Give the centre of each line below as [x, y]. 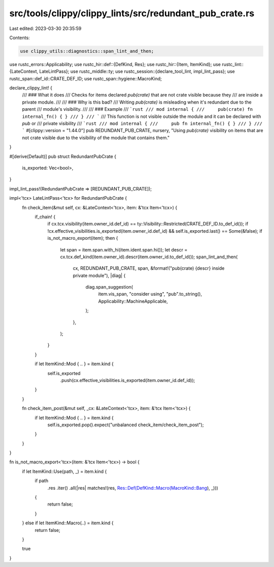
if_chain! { [45, 216]
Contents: [20, 38]
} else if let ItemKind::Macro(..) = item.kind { [68, 523]
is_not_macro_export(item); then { [83, 238]
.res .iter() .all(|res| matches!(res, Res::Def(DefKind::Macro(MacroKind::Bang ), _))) [133, 488]
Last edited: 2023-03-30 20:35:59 [45, 28]
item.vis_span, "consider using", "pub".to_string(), [150, 294]
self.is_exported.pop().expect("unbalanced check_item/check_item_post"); [126, 425]
